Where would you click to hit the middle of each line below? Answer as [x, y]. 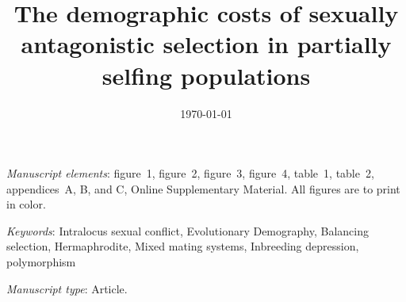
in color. [26, 204]
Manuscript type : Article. [67, 288]
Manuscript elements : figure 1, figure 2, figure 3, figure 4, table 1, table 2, [190, 173]
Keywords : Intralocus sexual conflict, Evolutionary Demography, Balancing [188, 230]
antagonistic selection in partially [206, 44]
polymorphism [41, 262]
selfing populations [206, 75]
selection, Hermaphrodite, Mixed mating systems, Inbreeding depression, [183, 246]
